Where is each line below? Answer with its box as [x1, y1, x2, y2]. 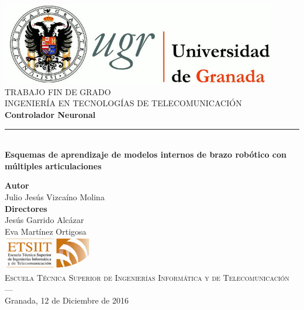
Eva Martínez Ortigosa [5, 225, 87, 237]
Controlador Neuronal [5, 108, 96, 120]
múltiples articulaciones [5, 159, 102, 172]
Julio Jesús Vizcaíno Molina [5, 190, 105, 203]
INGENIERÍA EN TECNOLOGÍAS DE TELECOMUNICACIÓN [5, 97, 242, 109]
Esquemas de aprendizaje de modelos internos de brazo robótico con [5, 148, 286, 161]
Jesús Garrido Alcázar [5, 214, 84, 226]
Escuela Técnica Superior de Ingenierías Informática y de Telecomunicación [5, 271, 289, 284]
